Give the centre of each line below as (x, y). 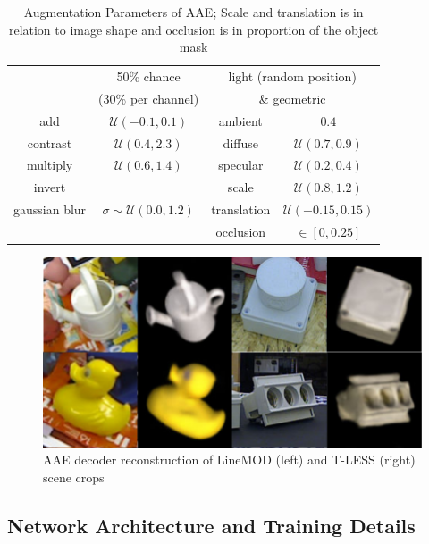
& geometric (292, 98)
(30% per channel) (149, 98)
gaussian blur (50, 209)
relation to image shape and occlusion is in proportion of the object (193, 29)
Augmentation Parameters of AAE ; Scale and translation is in (193, 12)
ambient (240, 120)
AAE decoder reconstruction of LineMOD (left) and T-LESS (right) (229, 460)
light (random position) (292, 76)
